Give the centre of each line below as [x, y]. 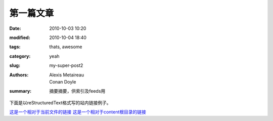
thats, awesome [66, 47]
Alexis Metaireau [67, 75]
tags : [15, 47]
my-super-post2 [66, 65]
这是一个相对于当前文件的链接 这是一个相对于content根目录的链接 [78, 112]
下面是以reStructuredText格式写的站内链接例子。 [60, 103]
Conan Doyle [63, 82]
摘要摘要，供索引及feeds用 [77, 91]
